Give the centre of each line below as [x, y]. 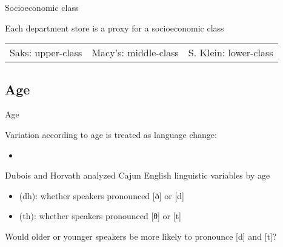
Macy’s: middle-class [135, 53]
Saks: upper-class [46, 53]
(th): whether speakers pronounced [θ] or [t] [100, 216]
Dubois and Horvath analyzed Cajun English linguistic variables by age [138, 175]
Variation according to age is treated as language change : [111, 134]
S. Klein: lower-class [231, 53]
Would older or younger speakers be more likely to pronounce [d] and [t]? [141, 236]
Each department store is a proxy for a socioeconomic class [115, 28]
